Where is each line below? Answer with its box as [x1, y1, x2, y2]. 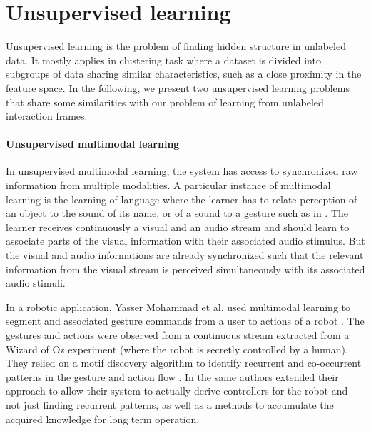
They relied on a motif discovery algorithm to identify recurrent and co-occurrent [6, 355, 362, 370]
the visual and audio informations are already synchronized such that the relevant [6, 248, 364, 263]
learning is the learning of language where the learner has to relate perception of [6, 191, 357, 206]
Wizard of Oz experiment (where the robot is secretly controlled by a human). [6, 341, 348, 356]
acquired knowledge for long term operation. [6, 411, 200, 426]
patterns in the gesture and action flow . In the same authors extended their [6, 369, 339, 384]
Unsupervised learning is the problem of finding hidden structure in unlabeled [6, 39, 346, 54]
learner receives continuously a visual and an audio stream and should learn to [6, 219, 350, 234]
